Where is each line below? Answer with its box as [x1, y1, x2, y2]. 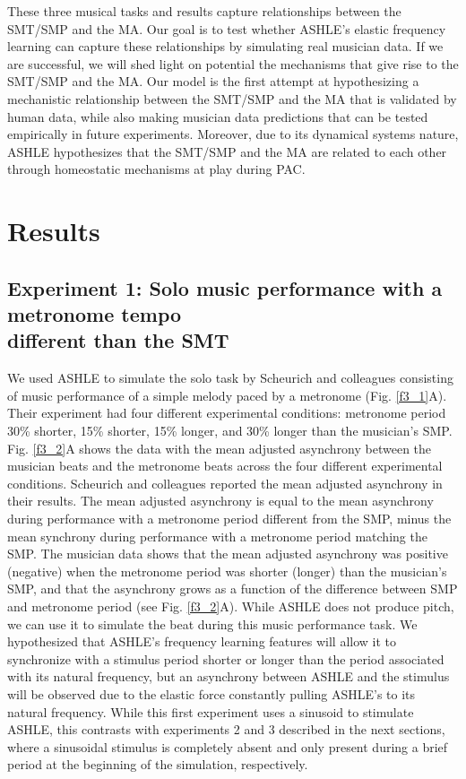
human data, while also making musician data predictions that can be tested [7, 107, 428, 126]
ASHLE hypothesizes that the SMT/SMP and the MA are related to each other [7, 142, 447, 160]
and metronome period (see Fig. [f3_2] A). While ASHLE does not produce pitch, [7, 597, 454, 616]
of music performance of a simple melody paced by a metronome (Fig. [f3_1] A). [7, 385, 447, 404]
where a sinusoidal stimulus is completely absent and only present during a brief [7, 737, 448, 756]
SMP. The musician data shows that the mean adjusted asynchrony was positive [7, 544, 448, 563]
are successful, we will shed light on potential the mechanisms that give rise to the [7, 54, 459, 73]
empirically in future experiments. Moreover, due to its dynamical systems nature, [7, 125, 459, 143]
